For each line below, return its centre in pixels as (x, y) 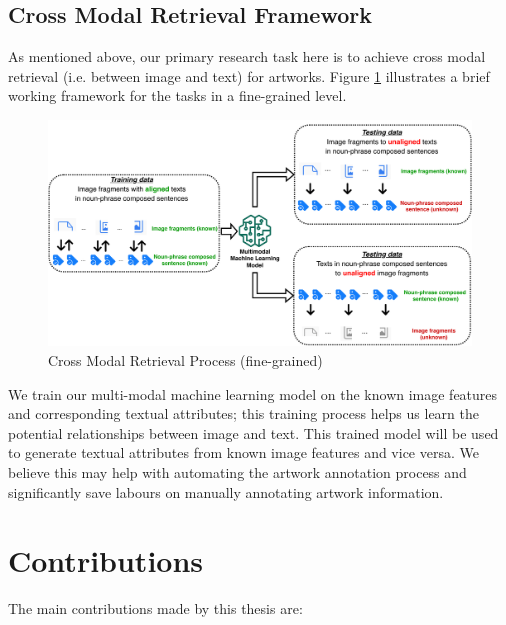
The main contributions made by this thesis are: (155, 608)
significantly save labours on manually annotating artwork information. (226, 491)
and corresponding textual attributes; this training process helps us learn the (243, 413)
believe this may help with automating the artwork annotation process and (237, 472)
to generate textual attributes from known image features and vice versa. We (243, 452)
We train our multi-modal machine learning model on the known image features (253, 393)
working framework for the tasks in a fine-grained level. (177, 95)
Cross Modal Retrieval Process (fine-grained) (185, 360)
